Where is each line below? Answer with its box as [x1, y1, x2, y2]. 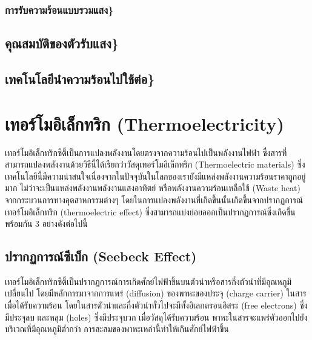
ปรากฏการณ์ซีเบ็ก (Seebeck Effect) [5, 247, 197, 266]
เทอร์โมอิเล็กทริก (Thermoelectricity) [5, 111, 284, 136]
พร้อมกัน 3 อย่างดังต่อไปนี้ [5, 217, 88, 230]
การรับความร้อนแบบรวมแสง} [5, 2, 114, 17]
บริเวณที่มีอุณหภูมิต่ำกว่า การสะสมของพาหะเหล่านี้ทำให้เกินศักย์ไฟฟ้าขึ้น [5, 322, 229, 335]
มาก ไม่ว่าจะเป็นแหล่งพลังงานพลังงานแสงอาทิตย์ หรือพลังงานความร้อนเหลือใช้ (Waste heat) [5, 181, 300, 194]
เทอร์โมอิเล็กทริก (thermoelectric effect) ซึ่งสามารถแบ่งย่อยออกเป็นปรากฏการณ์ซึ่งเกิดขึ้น [5, 205, 296, 218]
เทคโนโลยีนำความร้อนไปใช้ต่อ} [5, 70, 155, 88]
